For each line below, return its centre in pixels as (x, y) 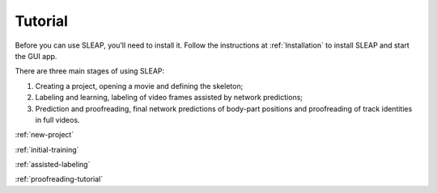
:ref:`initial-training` (47, 149)
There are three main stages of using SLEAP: (90, 71)
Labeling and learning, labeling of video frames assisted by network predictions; (169, 98)
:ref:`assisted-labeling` (53, 165)
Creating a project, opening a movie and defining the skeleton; (139, 86)
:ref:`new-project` (45, 135)
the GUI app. (36, 56)
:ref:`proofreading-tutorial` (59, 179)
